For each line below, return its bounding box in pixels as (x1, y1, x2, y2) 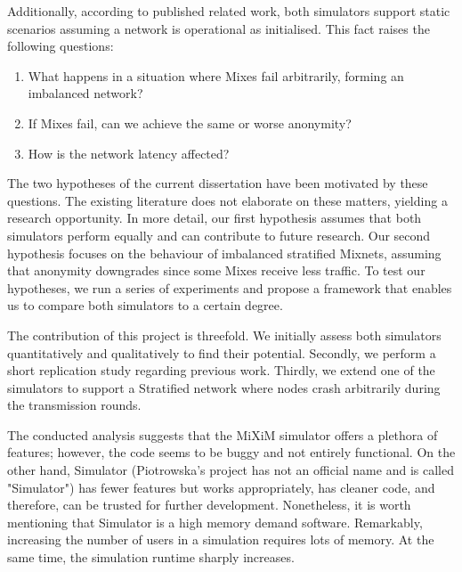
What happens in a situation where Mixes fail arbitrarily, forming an (28, 66, 404, 85)
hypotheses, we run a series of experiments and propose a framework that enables (7, 278, 452, 297)
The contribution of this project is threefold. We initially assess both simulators (7, 325, 442, 344)
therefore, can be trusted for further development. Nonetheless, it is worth (7, 495, 411, 514)
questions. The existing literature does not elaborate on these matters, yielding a (7, 191, 448, 209)
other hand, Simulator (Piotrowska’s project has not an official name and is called (7, 461, 454, 479)
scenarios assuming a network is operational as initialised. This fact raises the (7, 19, 430, 37)
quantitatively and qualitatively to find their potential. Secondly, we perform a (7, 343, 436, 362)
